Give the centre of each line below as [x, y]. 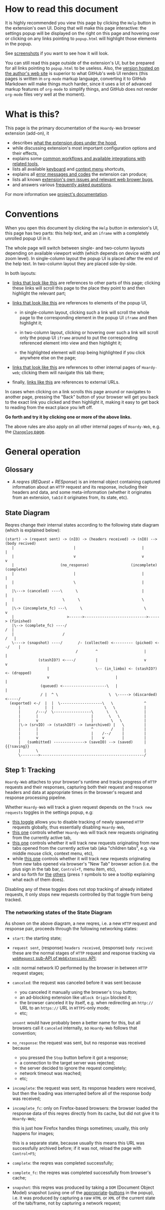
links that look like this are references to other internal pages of [76, 367]
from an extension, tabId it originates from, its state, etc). [70, 497]
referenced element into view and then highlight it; [71, 343]
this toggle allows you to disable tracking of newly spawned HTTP [78, 822]
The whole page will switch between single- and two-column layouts [75, 248]
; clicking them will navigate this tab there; [62, 372]
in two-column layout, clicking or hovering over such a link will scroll [89, 332]
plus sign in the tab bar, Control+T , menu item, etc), [64, 869]
